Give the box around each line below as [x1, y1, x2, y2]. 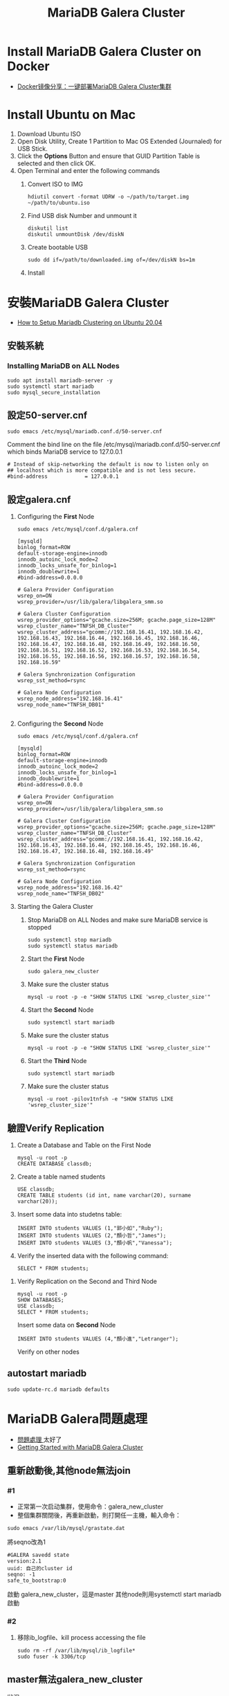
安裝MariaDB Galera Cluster [7, 295, 170, 311]
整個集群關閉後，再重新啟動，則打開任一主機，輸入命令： [17, 1511, 181, 1520]
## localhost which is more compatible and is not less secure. [7, 467, 196, 474]
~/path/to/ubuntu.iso [27, 199, 90, 206]
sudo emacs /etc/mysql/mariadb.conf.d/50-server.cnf [7, 428, 163, 435]
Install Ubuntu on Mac [7, 107, 136, 122]
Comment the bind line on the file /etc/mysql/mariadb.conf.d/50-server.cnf [7, 441, 221, 449]
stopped [27, 923, 52, 932]
